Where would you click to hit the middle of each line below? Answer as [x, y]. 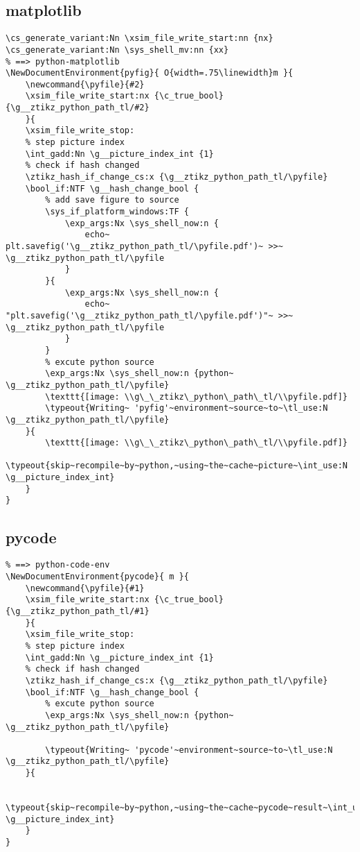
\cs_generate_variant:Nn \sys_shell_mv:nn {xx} [117, 50]
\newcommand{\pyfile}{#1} [85, 588]
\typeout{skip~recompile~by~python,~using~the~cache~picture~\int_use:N [177, 466]
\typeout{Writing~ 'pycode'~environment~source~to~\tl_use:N [189, 750]
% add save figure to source [112, 200]
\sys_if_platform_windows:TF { [117, 212]
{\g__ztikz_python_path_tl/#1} [78, 611]
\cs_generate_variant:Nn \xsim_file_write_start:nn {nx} [139, 39]
